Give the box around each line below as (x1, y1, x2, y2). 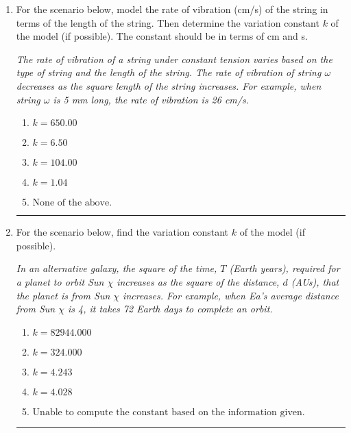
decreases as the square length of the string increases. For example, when (16, 78, 322, 92)
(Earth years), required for (229, 261, 340, 275)
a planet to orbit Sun (16, 274, 104, 288)
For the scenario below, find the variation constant (16, 225, 229, 239)
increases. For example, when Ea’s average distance (123, 288, 339, 302)
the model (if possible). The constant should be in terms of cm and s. (16, 29, 308, 43)
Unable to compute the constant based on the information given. (32, 407, 305, 417)
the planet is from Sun (16, 288, 110, 302)
